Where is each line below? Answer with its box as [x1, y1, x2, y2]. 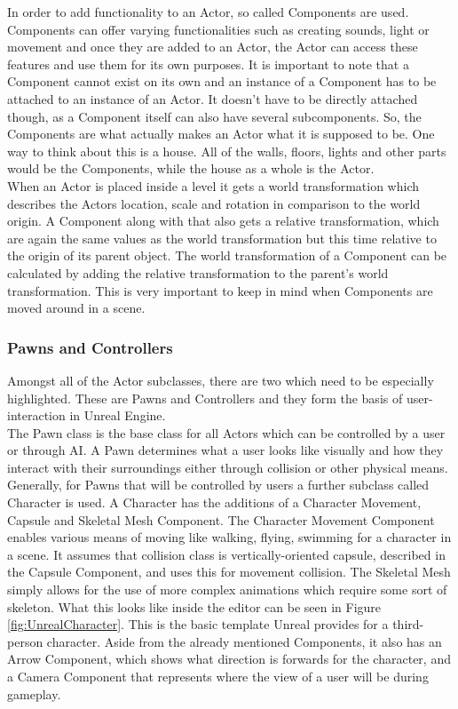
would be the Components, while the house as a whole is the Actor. [7, 159, 375, 178]
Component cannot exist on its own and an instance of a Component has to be [7, 72, 437, 91]
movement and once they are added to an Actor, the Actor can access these [7, 37, 418, 56]
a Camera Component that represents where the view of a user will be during [7, 667, 429, 685]
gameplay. [7, 684, 61, 703]
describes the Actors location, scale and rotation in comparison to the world [7, 194, 421, 212]
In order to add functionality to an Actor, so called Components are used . [7, 3, 409, 20]
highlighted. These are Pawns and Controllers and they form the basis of [7, 388, 403, 407]
